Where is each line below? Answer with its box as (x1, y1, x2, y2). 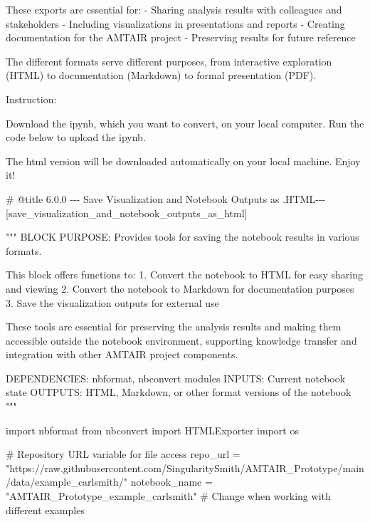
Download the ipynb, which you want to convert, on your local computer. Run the (6, 115, 364, 130)
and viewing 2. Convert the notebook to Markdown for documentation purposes (6, 281, 354, 296)
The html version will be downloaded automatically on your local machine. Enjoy (6, 153, 361, 168)
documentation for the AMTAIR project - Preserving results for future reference (6, 30, 356, 45)
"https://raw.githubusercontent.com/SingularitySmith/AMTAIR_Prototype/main (6, 460, 364, 475)
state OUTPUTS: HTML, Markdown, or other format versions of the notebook (6, 385, 351, 400)
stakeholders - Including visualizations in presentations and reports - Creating (6, 16, 345, 31)
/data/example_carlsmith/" (6, 474, 128, 489)
